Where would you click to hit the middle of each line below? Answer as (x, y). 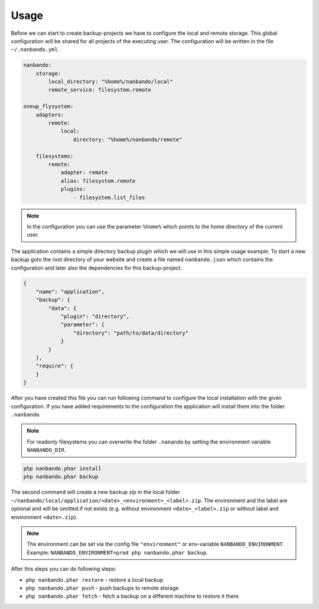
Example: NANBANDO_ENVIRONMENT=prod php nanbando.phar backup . (117, 552)
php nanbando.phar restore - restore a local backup (95, 579)
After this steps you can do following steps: (64, 569)
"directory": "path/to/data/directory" (131, 333)
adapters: (50, 115)
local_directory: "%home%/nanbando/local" (111, 82)
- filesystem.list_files (109, 197)
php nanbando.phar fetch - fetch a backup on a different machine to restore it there (132, 596)
